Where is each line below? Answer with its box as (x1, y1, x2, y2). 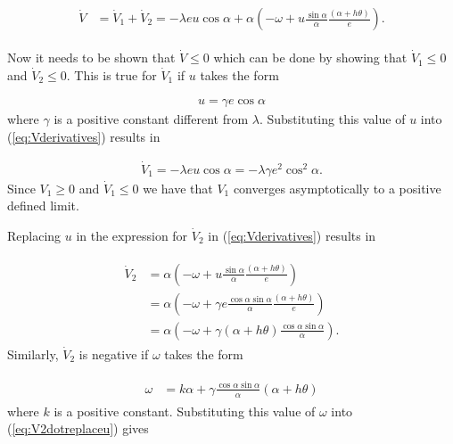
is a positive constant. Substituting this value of (54, 401, 316, 420)
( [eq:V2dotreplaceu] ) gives (7, 419, 149, 438)
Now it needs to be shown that (7, 48, 176, 67)
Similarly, (7, 344, 59, 363)
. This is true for (66, 65, 157, 84)
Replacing (7, 226, 62, 244)
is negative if (78, 344, 149, 363)
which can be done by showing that (213, 48, 408, 67)
